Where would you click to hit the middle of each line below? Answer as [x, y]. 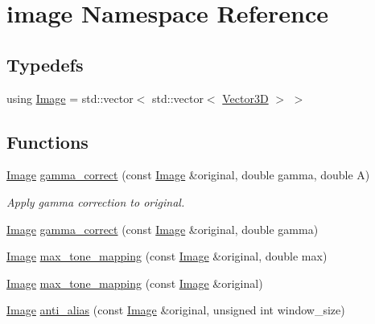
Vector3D [245, 98]
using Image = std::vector [70, 98]
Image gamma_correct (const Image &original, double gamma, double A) [188, 175]
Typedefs [45, 64]
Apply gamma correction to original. [96, 201]
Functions [47, 141]
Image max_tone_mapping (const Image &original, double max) [167, 256]
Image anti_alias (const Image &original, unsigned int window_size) [176, 310]
